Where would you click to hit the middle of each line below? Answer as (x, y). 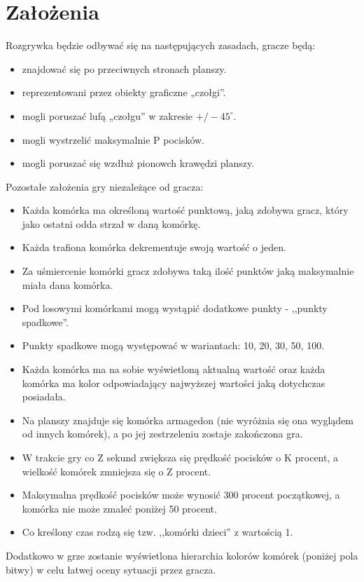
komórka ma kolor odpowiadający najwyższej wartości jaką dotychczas (174, 383)
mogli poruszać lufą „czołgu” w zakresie (107, 115)
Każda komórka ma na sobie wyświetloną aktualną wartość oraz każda (174, 369)
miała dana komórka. (68, 284)
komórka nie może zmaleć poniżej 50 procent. (119, 508)
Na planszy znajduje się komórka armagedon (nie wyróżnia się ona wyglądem (188, 420)
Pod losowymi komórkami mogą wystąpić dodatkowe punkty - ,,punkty (175, 308)
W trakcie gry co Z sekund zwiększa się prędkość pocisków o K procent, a (180, 457)
